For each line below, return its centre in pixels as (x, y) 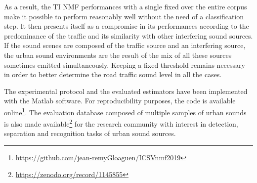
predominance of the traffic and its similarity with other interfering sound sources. (128, 35)
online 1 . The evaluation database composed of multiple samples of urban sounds (125, 111)
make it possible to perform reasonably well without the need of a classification (124, 16)
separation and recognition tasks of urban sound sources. (90, 133)
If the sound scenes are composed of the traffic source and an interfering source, (125, 45)
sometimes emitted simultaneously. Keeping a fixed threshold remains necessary (125, 65)
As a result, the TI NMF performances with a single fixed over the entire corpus (126, 6)
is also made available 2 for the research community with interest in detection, (121, 123)
